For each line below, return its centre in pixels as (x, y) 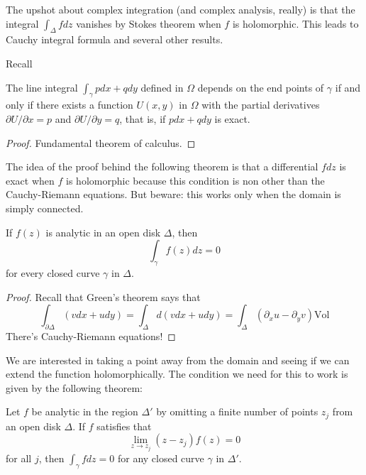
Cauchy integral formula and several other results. (115, 39)
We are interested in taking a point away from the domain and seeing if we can (178, 360)
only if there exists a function (70, 105)
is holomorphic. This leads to (295, 23)
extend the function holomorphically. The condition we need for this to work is (177, 374)
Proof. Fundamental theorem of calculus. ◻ (101, 142)
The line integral (42, 87)
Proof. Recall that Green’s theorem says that (103, 296)
